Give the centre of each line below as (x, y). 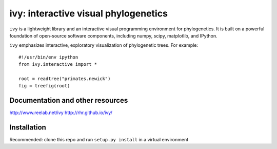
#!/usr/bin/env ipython (48, 57)
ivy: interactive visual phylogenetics (88, 13)
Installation (28, 127)
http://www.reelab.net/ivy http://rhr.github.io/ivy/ (61, 113)
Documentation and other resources (69, 100)
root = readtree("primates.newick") (65, 79)
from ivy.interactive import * (58, 64)
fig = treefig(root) (44, 86)
